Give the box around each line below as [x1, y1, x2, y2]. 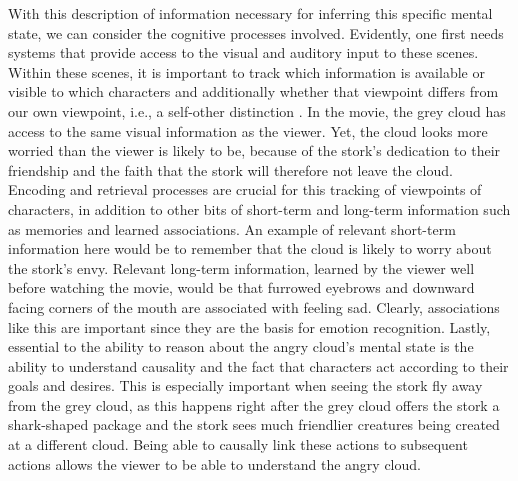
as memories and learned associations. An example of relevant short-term [8, 218, 456, 239]
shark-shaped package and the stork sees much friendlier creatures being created [8, 414, 500, 435]
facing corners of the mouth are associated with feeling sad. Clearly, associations [8, 296, 500, 317]
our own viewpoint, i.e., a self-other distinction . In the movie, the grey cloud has [8, 100, 506, 121]
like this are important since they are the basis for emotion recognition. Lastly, [8, 316, 491, 337]
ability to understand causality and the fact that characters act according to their [8, 355, 509, 376]
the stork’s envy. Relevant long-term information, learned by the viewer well [8, 257, 475, 278]
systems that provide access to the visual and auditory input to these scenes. [8, 42, 479, 63]
